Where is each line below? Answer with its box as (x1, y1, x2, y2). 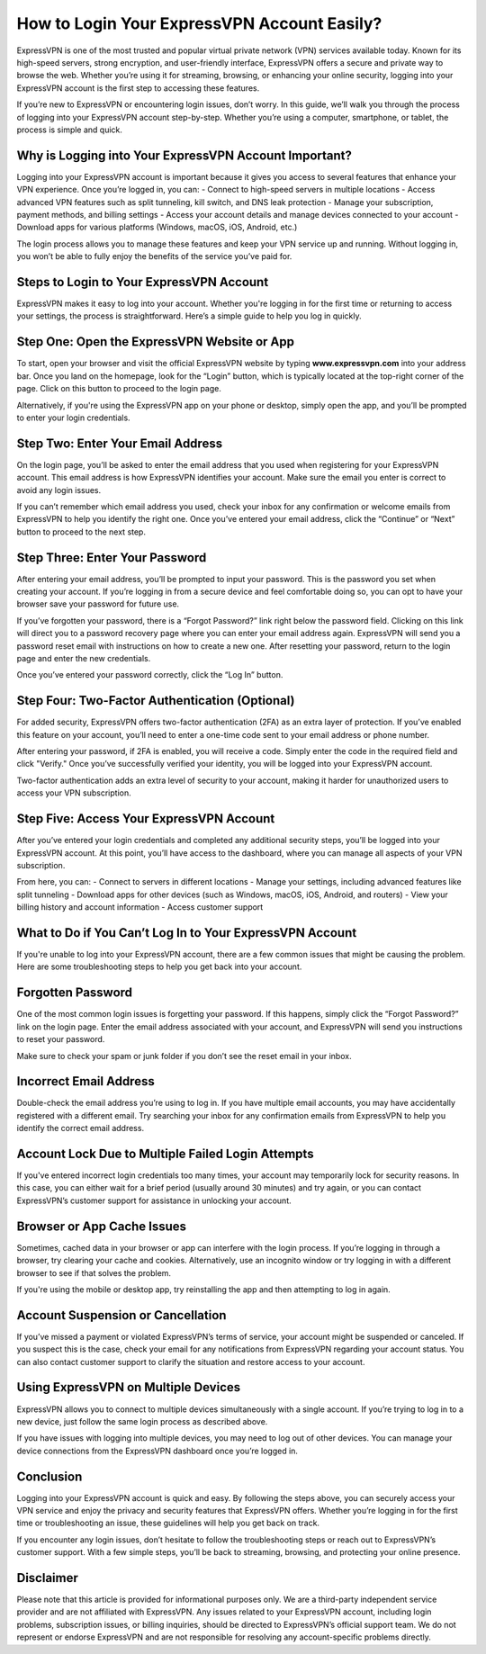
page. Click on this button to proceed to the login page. (16, 383, 222, 394)
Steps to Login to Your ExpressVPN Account (16, 274, 269, 290)
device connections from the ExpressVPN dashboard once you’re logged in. (16, 1445, 299, 1456)
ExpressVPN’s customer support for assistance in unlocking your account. (16, 1195, 292, 1206)
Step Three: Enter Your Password (16, 550, 207, 565)
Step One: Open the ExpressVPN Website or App (16, 334, 295, 350)
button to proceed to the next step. (16, 526, 146, 537)
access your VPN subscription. (16, 787, 131, 798)
